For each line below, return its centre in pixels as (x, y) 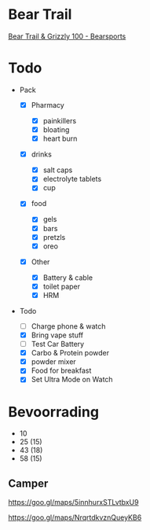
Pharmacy (48, 105)
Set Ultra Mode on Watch (72, 380)
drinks (42, 154)
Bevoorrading (54, 412)
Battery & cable (68, 278)
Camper (28, 483)
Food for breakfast (61, 370)
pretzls (54, 237)
